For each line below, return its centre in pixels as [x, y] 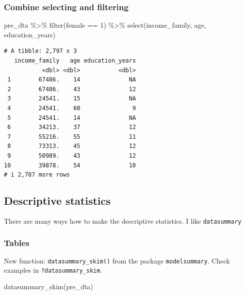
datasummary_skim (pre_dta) [49, 287]
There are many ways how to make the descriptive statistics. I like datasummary [123, 221]
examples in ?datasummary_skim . [53, 270]
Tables [17, 242]
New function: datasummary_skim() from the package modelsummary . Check [117, 260]
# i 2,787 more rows [37, 175]
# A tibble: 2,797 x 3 [41, 51]
